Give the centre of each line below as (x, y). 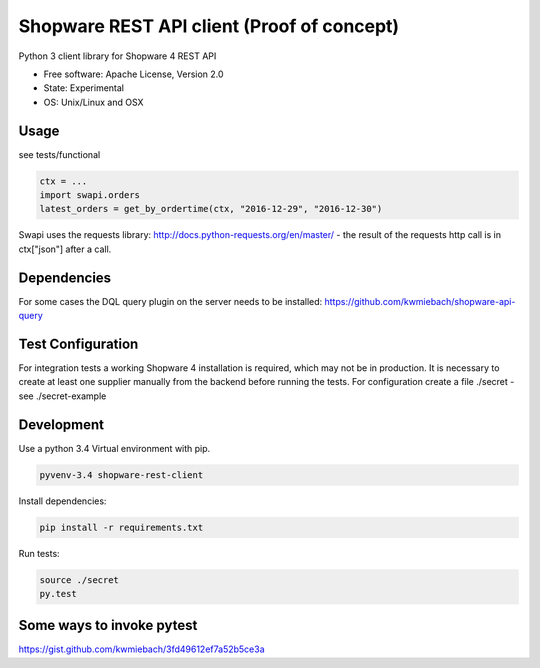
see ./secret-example (62, 396)
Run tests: (39, 553)
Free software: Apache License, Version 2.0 (133, 74)
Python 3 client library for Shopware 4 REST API (117, 56)
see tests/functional (59, 154)
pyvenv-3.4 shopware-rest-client (121, 474)
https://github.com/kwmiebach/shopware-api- (420, 301)
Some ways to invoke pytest (108, 625)
